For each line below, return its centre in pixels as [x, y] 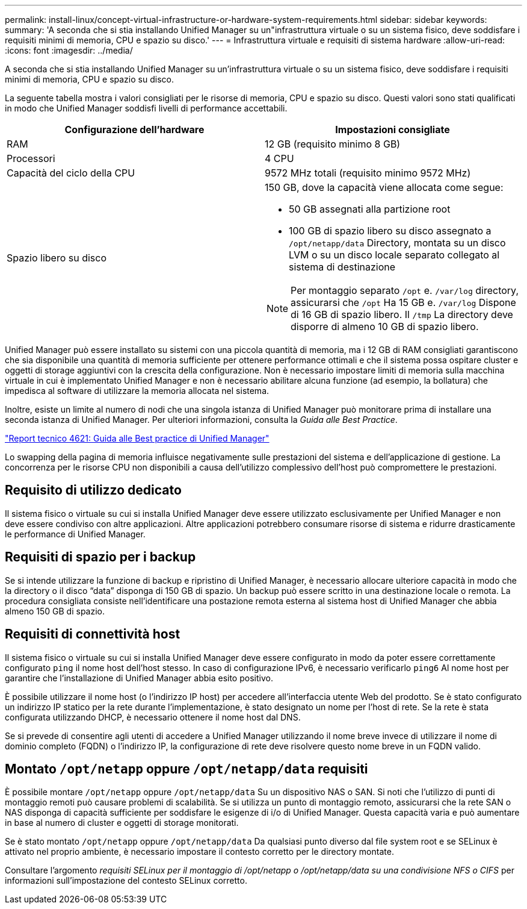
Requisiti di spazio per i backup [100, 557]
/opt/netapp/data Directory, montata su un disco [397, 243]
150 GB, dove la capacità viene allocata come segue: [384, 187]
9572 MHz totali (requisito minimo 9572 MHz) [368, 173]
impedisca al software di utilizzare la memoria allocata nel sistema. [137, 391]
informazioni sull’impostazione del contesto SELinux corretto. [126, 881]
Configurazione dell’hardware [134, 130]
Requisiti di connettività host [93, 634]
